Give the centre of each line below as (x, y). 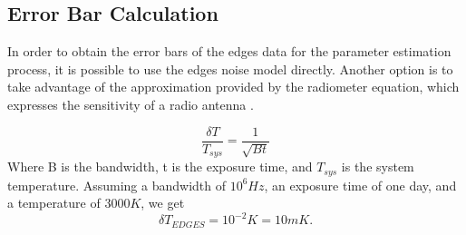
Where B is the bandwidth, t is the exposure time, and (160, 166)
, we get (163, 203)
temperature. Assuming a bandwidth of (116, 185)
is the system (378, 166)
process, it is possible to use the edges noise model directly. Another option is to (230, 69)
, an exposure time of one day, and (360, 185)
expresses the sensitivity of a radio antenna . (131, 104)
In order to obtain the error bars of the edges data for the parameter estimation (229, 51)
